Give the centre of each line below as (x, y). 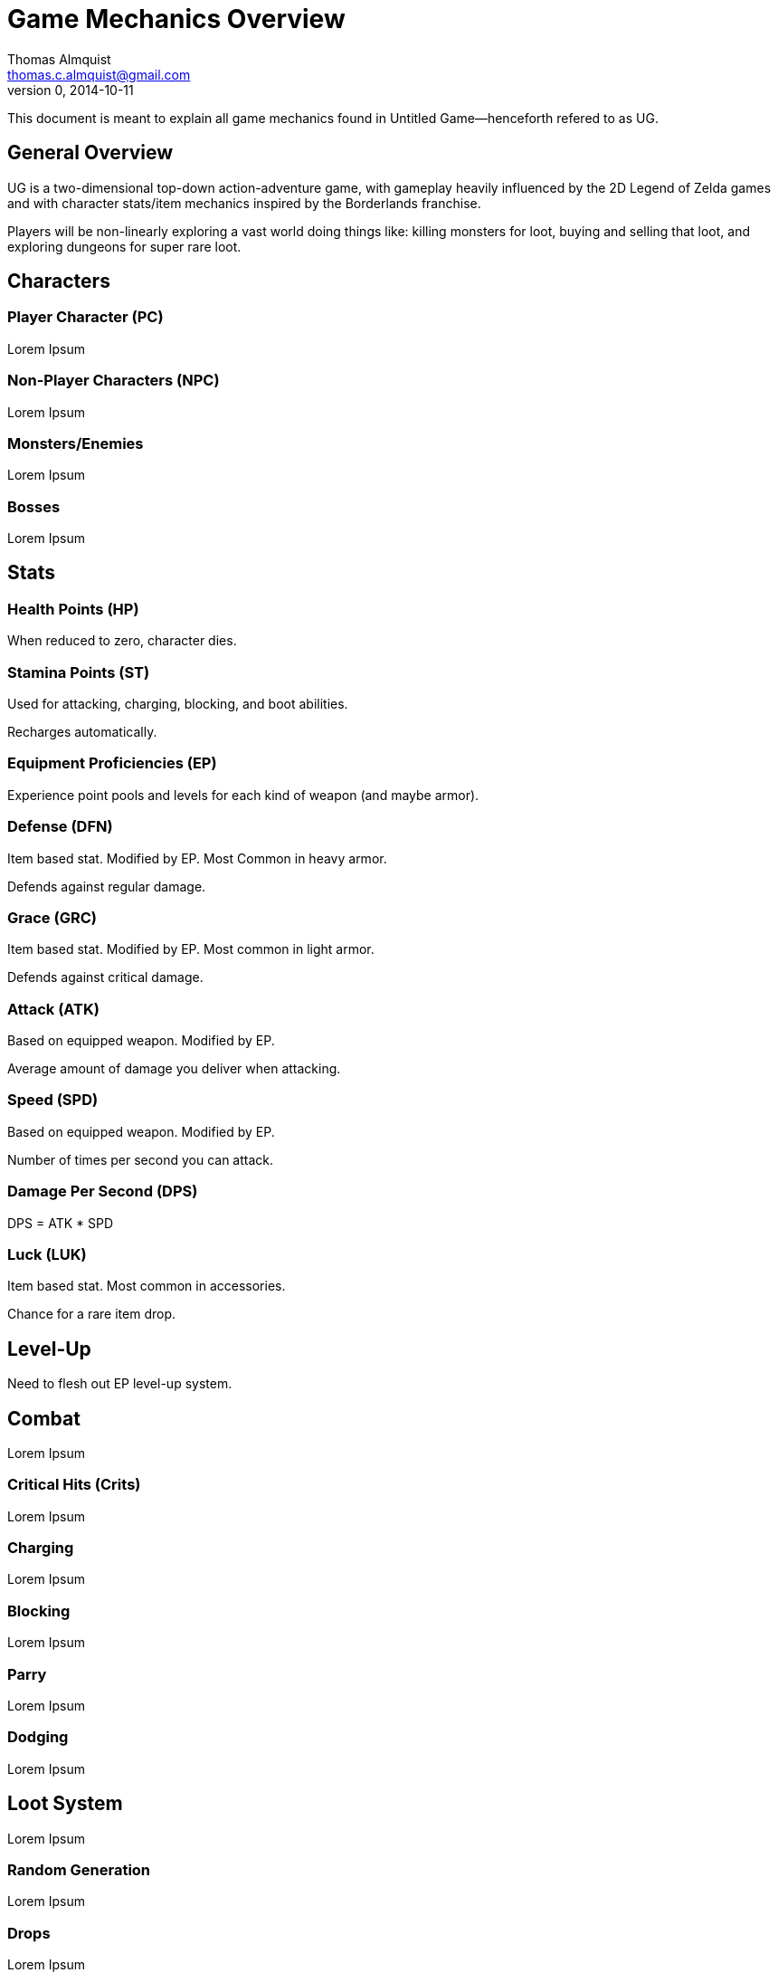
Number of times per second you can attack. (141, 1159)
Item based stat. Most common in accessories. (147, 1286)
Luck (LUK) (47, 1254)
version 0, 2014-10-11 (71, 90)
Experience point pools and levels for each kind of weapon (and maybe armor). (243, 795)
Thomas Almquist (59, 59)
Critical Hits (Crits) (74, 1485)
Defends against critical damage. (105, 977)
